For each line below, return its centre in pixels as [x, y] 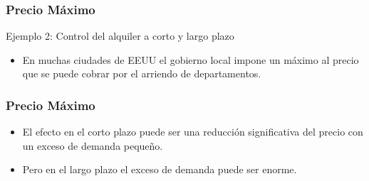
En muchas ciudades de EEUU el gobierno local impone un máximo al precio [191, 59]
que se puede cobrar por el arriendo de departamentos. [142, 73]
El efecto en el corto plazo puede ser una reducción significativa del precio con [193, 132]
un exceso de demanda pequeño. [93, 145]
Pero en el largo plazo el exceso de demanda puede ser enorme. [160, 169]
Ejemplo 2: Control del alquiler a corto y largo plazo [120, 36]
